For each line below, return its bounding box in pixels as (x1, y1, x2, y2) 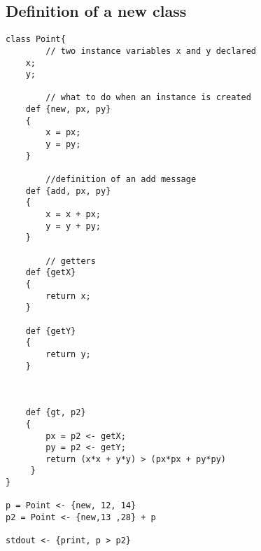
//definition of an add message (45, 174, 197, 185)
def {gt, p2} (25, 407, 86, 418)
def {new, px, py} (25, 104, 111, 115)
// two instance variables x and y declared (45, 46, 256, 56)
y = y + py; (45, 221, 101, 231)
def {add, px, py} (25, 186, 111, 196)
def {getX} (25, 267, 76, 278)
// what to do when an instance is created (45, 92, 251, 103)
